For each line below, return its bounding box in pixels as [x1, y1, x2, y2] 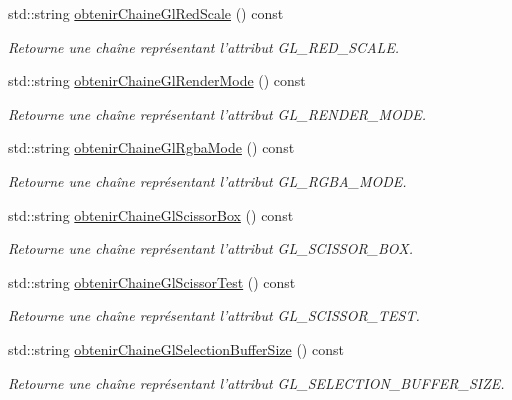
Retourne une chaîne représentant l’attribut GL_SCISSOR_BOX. [8, 238, 413, 259]
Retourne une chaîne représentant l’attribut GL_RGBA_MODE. [8, 170, 407, 191]
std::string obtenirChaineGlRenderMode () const [8, 70, 306, 91]
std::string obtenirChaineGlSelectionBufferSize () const [8, 338, 344, 359]
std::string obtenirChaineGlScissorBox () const [8, 204, 294, 225]
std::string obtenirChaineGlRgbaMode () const [8, 137, 295, 158]
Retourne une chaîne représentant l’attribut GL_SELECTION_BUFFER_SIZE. [8, 372, 505, 393]
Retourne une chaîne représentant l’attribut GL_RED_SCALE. [8, 36, 400, 57]
